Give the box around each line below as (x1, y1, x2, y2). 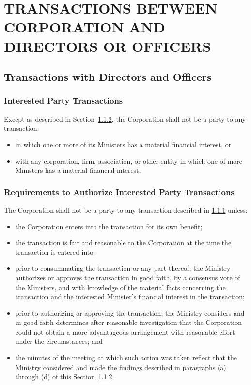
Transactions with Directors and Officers (4, 69, 212, 84)
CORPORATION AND (4, 17, 165, 37)
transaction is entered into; (15, 246, 95, 257)
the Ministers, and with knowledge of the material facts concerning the (15, 282, 226, 292)
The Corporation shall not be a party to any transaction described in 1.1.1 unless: (4, 204, 248, 215)
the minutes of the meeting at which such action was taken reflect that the (15, 353, 237, 363)
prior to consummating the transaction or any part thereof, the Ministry (15, 263, 231, 273)
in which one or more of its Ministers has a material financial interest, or (15, 139, 232, 149)
